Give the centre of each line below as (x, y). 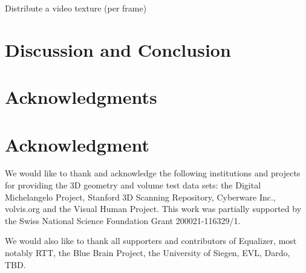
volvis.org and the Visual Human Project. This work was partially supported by (153, 209)
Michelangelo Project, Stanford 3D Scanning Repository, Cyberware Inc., (140, 197)
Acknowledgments (81, 97)
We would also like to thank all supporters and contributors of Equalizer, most (151, 241)
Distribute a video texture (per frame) (76, 8)
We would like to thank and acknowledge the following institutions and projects (153, 173)
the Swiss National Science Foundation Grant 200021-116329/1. (123, 220)
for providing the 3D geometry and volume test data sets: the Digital (133, 185)
